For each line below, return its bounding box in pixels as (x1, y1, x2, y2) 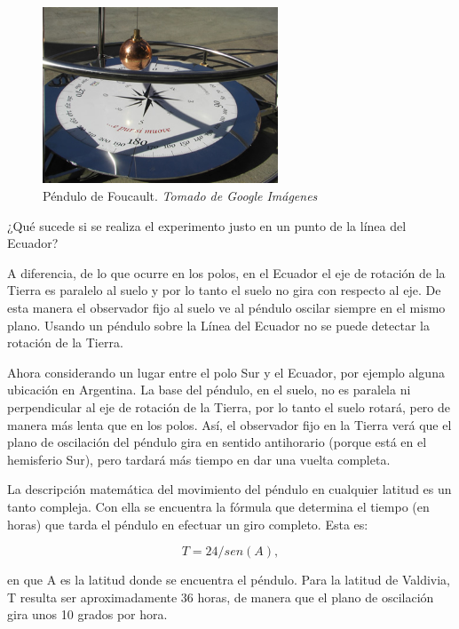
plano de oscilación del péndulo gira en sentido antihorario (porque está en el (7, 433, 427, 451)
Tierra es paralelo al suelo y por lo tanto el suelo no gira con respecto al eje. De (7, 281, 441, 299)
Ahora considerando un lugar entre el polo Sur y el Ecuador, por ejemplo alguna (7, 362, 445, 381)
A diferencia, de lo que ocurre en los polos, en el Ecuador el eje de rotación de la (7, 263, 446, 282)
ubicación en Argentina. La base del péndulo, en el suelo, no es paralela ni (7, 380, 411, 399)
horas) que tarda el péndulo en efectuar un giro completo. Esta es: (7, 514, 368, 533)
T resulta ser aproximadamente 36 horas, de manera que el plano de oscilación (7, 587, 434, 606)
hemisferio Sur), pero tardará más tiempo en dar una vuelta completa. (7, 450, 391, 468)
